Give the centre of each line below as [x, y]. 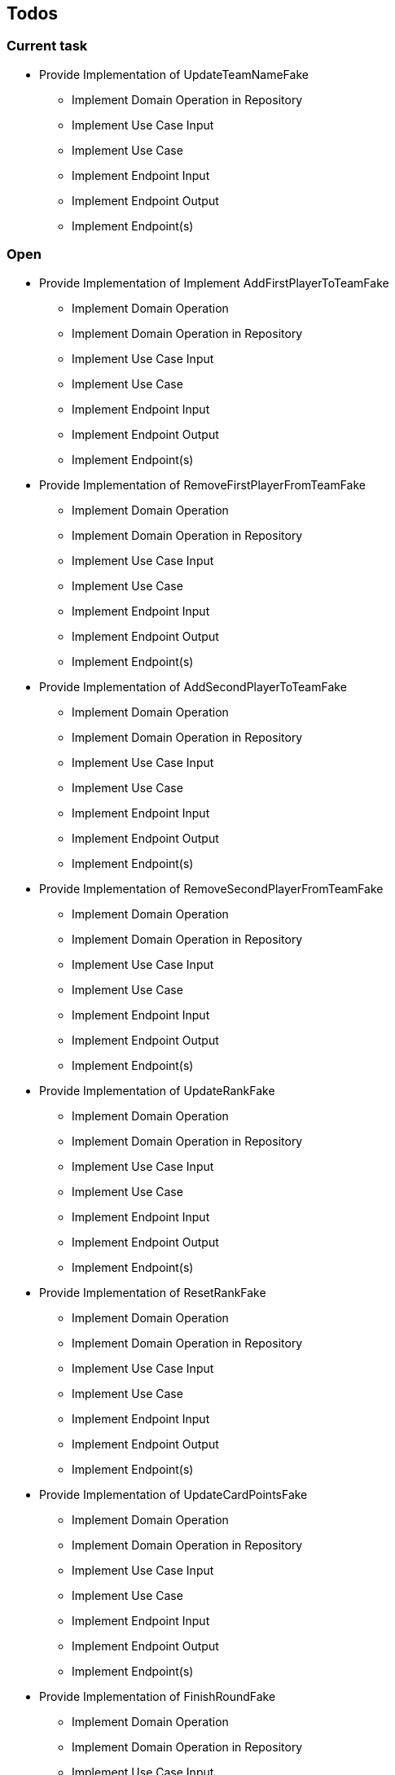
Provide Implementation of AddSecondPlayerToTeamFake [193, 686]
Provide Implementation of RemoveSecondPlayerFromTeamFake [211, 888]
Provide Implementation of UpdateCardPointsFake [173, 1494]
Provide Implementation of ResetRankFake [153, 1292]
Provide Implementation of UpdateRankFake [157, 1090]
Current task [47, 46]
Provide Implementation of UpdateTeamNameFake [174, 74]
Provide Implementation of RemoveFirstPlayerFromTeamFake [202, 484]
